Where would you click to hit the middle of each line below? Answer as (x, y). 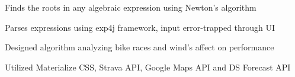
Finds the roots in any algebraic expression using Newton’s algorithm (131, 7)
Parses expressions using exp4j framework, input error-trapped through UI (140, 27)
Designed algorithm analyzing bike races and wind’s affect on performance (140, 47)
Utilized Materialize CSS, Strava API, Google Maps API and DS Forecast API (148, 67)
